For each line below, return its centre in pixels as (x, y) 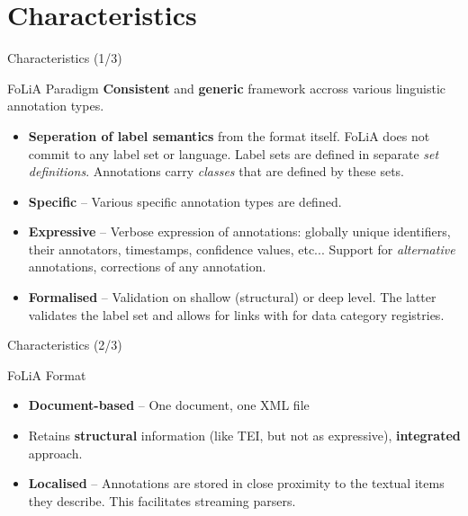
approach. (55, 453)
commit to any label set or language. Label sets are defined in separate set (234, 153)
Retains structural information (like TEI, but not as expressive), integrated (244, 436)
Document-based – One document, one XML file (169, 405)
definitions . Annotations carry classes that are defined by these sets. (216, 171)
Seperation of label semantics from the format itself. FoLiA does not (229, 135)
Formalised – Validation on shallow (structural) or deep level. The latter (232, 297)
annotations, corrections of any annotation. (147, 267)
